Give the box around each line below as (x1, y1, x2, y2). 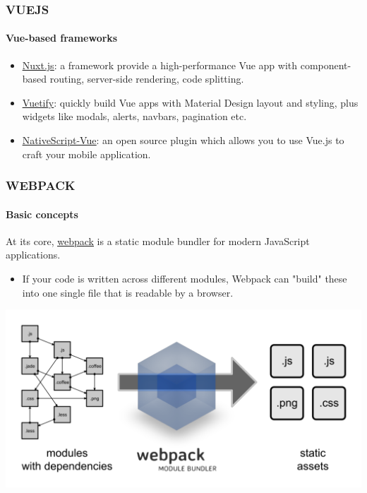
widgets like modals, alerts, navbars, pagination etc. (22, 109, 247, 124)
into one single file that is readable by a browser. (22, 285, 234, 299)
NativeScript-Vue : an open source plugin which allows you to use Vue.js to (22, 133, 344, 148)
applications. (6, 247, 61, 262)
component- (300, 57, 351, 72)
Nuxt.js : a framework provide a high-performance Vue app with (22, 57, 298, 72)
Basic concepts (6, 206, 78, 221)
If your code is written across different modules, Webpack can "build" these (22, 271, 347, 286)
